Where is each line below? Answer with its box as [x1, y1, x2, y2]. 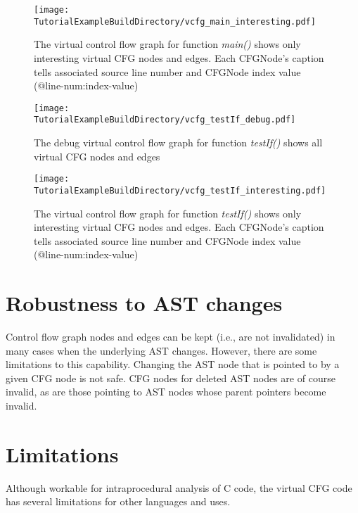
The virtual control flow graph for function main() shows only [34, 37, 301, 51]
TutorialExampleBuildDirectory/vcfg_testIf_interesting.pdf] [34, 185, 326, 196]
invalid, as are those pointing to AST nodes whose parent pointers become [6, 384, 326, 399]
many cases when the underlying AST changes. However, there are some [6, 343, 317, 357]
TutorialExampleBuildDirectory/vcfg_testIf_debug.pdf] [34, 115, 296, 125]
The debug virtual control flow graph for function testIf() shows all [34, 135, 323, 149]
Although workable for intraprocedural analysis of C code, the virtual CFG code [6, 480, 352, 495]
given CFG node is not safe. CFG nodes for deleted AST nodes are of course [6, 370, 335, 385]
